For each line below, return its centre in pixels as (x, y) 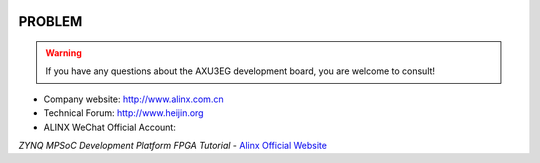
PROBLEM (50, 21)
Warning (63, 53)
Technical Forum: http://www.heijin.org (123, 113)
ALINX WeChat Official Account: (110, 127)
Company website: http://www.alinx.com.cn (133, 99)
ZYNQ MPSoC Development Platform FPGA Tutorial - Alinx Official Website (172, 145)
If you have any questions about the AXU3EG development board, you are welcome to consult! (240, 71)
